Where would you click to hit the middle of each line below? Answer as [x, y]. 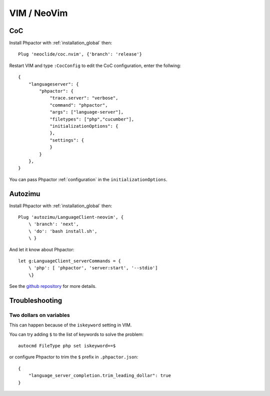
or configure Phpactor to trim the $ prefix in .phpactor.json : [74, 357]
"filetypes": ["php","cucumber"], [92, 119]
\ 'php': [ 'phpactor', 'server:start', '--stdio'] [93, 268]
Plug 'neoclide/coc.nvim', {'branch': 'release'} [80, 54]
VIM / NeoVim [38, 13]
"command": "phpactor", [79, 105]
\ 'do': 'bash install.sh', [63, 231]
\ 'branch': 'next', [53, 224]
